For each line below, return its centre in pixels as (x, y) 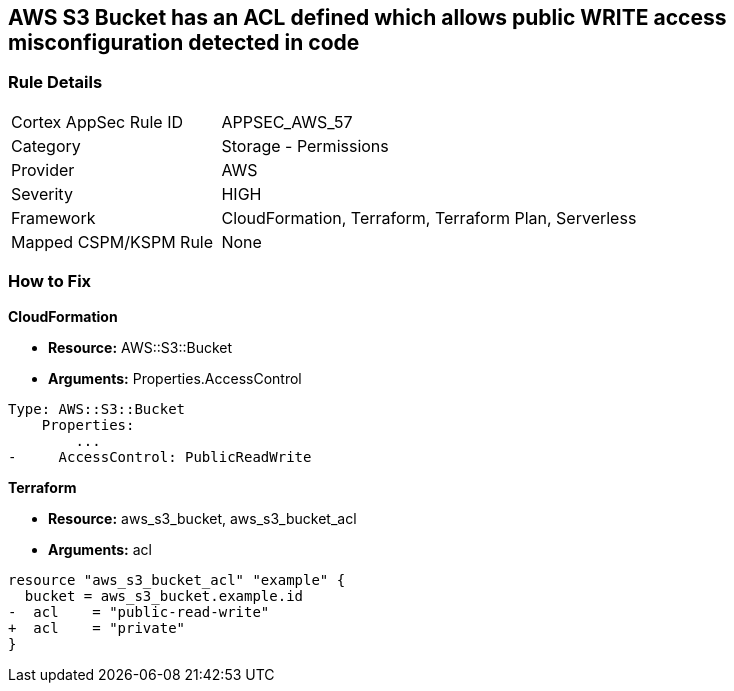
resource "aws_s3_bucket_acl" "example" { (177, 579)
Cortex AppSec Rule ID (97, 121)
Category (46, 145)
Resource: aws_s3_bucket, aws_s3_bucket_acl (202, 518)
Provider (43, 169)
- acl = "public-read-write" (139, 611)
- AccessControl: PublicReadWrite (160, 456)
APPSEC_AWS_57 (287, 121)
